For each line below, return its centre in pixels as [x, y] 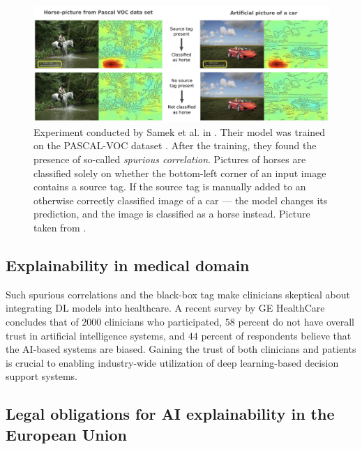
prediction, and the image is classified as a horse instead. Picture [172, 214]
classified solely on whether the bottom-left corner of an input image [180, 173]
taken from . [60, 228]
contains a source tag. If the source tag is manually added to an [170, 187]
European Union [66, 434]
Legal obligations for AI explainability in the [170, 414]
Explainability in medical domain [128, 265]
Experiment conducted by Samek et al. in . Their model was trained [180, 131]
